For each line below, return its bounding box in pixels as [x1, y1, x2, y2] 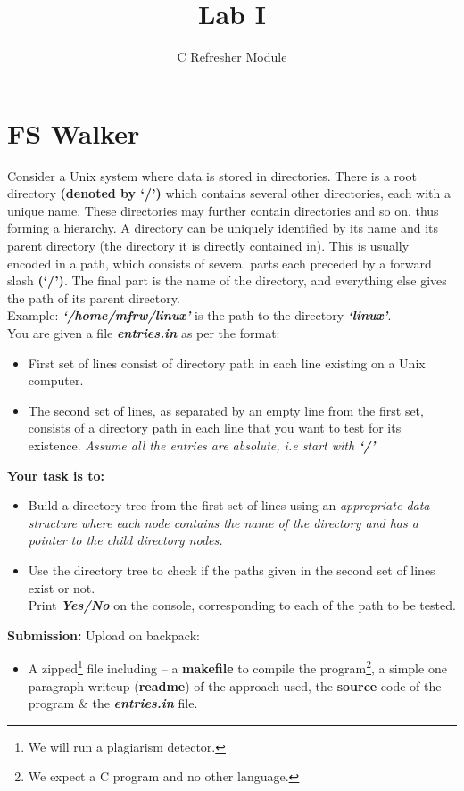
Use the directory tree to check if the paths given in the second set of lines [28, 560, 435, 579]
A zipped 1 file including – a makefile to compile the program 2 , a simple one [28, 656, 447, 677]
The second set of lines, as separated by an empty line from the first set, [28, 400, 424, 419]
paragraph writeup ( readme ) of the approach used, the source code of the [28, 676, 442, 695]
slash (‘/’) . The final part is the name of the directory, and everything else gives [7, 271, 447, 290]
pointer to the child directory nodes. [28, 531, 223, 549]
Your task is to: [7, 466, 105, 484]
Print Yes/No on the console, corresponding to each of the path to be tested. [28, 596, 456, 614]
